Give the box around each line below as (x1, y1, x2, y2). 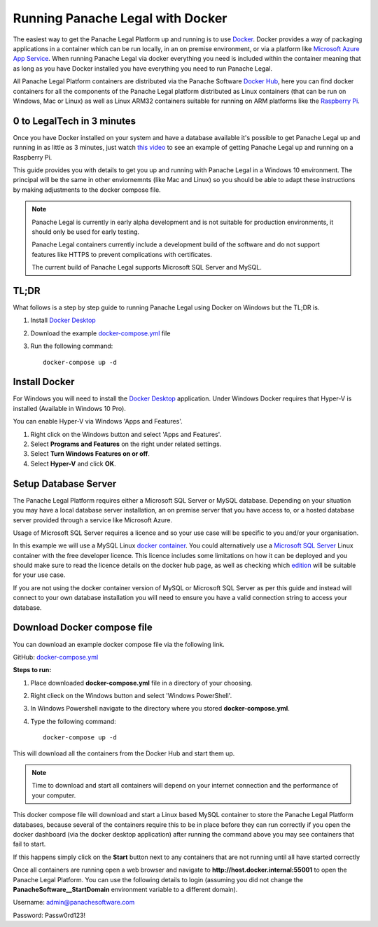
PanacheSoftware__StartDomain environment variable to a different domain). (13, 885, 238, 893)
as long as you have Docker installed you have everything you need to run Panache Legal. (13, 64, 273, 73)
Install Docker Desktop (30, 316, 96, 325)
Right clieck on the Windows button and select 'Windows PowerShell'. (30, 692, 232, 700)
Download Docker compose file (13, 622, 153, 634)
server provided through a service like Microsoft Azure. (13, 515, 173, 524)
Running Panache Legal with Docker (13, 11, 227, 26)
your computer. (31, 791, 76, 800)
